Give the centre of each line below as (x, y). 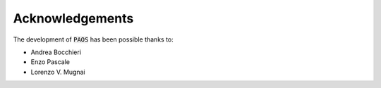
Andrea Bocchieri (56, 52)
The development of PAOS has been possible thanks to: (93, 39)
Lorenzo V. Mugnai (58, 72)
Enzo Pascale (50, 62)
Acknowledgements (73, 18)
